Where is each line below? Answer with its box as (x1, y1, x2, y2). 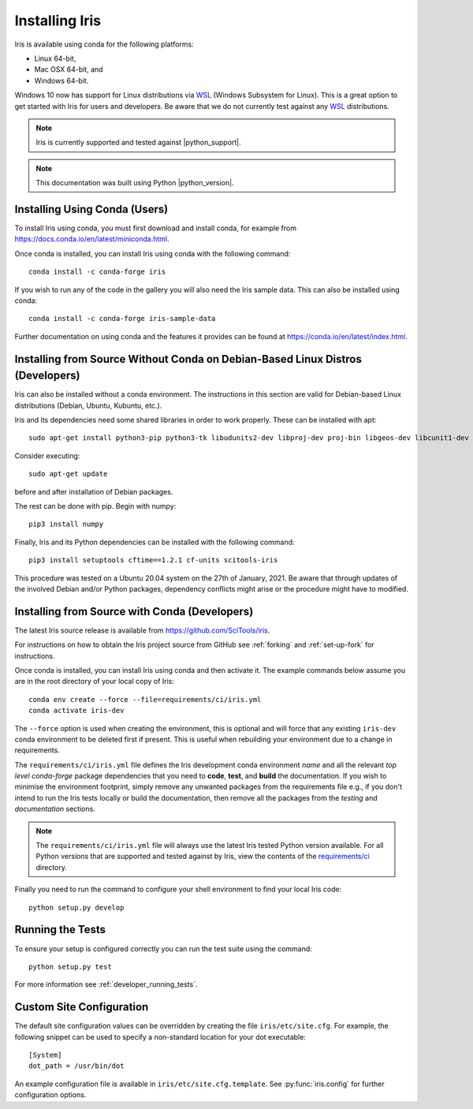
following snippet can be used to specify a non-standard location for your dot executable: (14, 1032, 307, 1041)
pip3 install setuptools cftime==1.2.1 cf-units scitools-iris (28, 556, 278, 565)
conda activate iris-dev (28, 706, 125, 715)
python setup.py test (28, 962, 112, 971)
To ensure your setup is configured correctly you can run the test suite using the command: (14, 943, 313, 954)
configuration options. (14, 1090, 87, 1100)
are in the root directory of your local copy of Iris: (14, 677, 175, 686)
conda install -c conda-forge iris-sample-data (28, 314, 216, 323)
